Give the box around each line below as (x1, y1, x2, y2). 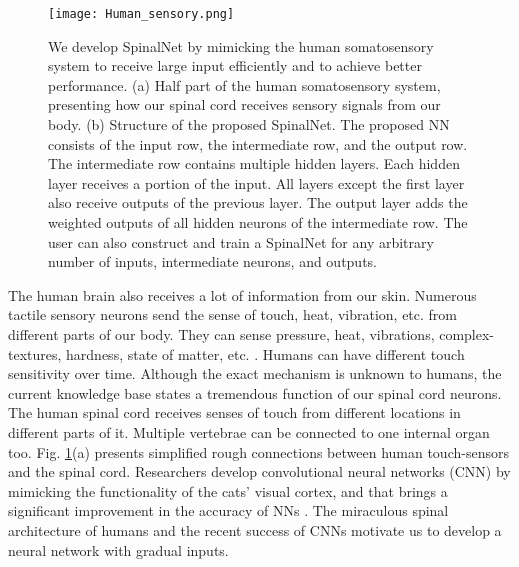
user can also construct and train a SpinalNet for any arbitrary (48, 231, 434, 252)
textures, (8, 343, 62, 364)
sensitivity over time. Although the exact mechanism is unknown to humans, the (8, 363, 502, 384)
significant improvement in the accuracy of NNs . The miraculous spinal (8, 500, 449, 521)
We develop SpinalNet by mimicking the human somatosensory (48, 35, 434, 56)
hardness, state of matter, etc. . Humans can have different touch (66, 343, 465, 364)
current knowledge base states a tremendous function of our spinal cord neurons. (8, 382, 502, 403)
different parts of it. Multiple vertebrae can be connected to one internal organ (8, 421, 490, 442)
